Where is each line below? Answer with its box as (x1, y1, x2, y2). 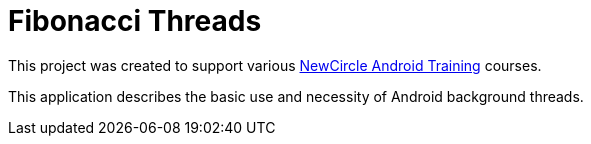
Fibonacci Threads (8, 4, 262, 38)
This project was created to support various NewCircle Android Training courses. (8, 56, 542, 74)
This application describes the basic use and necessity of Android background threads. (8, 87, 584, 105)
